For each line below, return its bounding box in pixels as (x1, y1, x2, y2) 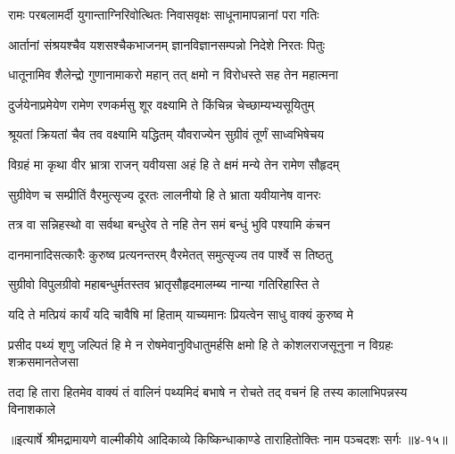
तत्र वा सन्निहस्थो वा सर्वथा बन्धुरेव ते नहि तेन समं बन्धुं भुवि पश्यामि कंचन (8, 215, 330, 234)
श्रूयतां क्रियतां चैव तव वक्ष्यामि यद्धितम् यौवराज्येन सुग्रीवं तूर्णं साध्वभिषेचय (8, 125, 325, 144)
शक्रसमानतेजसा (8, 352, 79, 371)
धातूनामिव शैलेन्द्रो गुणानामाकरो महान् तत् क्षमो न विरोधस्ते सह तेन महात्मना (8, 65, 338, 84)
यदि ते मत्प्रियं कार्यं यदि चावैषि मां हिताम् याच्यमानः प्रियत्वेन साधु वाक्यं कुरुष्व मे (8, 304, 353, 323)
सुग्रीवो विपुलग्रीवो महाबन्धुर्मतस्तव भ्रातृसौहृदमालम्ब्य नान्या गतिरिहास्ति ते (8, 275, 319, 293)
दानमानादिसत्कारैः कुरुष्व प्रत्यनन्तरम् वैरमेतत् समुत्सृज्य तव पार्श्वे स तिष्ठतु (8, 244, 333, 263)
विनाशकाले (8, 400, 56, 418)
